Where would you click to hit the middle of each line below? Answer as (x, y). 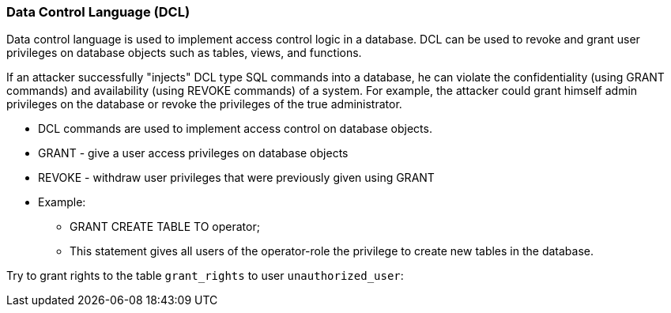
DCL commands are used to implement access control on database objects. (235, 129)
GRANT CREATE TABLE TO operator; (165, 227)
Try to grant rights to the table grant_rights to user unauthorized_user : (205, 276)
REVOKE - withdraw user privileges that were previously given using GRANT (236, 178)
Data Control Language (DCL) (98, 12)
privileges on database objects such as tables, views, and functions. (184, 53)
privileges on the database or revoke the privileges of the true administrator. (204, 104)
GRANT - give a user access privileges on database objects (193, 153)
